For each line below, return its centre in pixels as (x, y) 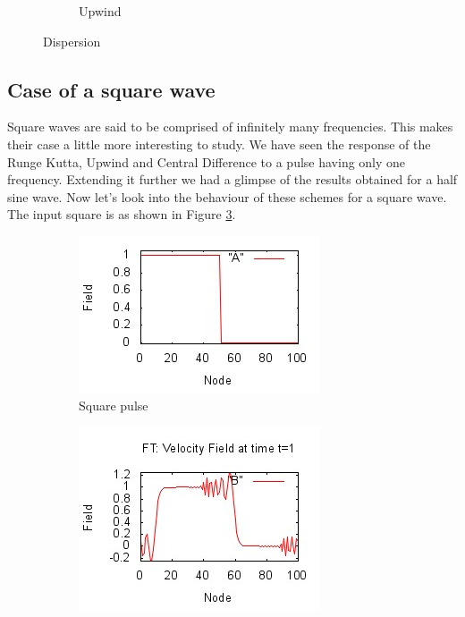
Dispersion (72, 41)
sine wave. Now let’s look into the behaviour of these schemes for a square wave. (227, 196)
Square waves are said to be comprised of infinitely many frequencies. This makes (230, 127)
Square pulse (114, 405)
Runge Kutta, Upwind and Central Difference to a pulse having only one (207, 161)
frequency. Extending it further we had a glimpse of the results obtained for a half (232, 179)
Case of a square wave (111, 89)
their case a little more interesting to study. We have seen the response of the (219, 144)
